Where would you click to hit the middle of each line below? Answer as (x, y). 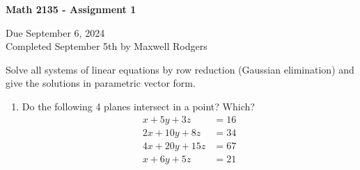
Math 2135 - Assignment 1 (71, 9)
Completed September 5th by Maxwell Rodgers (107, 46)
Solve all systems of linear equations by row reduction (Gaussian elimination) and (180, 69)
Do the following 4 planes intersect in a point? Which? (138, 106)
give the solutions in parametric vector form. (101, 83)
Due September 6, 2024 (55, 32)
